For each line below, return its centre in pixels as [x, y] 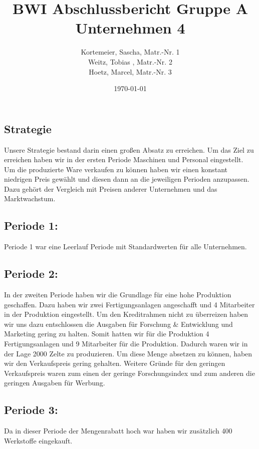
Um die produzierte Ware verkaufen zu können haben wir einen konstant [116, 169]
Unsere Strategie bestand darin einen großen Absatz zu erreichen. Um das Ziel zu [129, 149]
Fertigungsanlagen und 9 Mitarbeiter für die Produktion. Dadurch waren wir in [126, 344]
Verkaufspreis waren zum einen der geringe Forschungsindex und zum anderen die [129, 373]
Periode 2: [31, 274]
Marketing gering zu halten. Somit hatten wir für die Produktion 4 [107, 334]
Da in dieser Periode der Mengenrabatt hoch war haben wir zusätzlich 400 [118, 431]
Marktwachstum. [30, 198]
